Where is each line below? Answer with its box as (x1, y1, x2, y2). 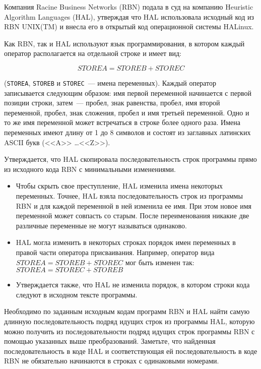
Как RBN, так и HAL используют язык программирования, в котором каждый (4, 38, 245, 48)
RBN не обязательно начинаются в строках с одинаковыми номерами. (4, 355, 219, 366)
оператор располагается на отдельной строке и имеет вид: (4, 48, 181, 58)
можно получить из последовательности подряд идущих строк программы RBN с (4, 326, 255, 336)
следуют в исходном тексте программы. (16, 289, 138, 299)
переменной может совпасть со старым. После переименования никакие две (16, 210, 249, 221)
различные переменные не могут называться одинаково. (16, 220, 187, 230)
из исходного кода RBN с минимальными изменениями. (4, 163, 176, 174)
